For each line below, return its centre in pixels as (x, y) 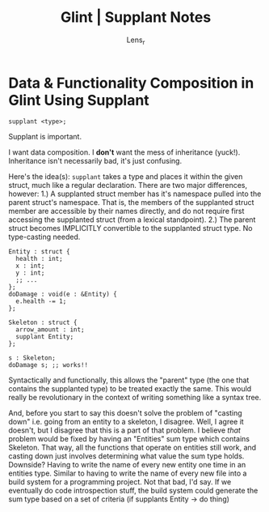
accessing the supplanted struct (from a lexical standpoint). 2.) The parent (132, 220)
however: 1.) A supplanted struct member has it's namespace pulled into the (135, 194)
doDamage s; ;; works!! (48, 365)
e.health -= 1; (41, 301)
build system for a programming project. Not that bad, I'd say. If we (120, 482)
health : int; (39, 259)
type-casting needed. (44, 237)
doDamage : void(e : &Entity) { (63, 294)
